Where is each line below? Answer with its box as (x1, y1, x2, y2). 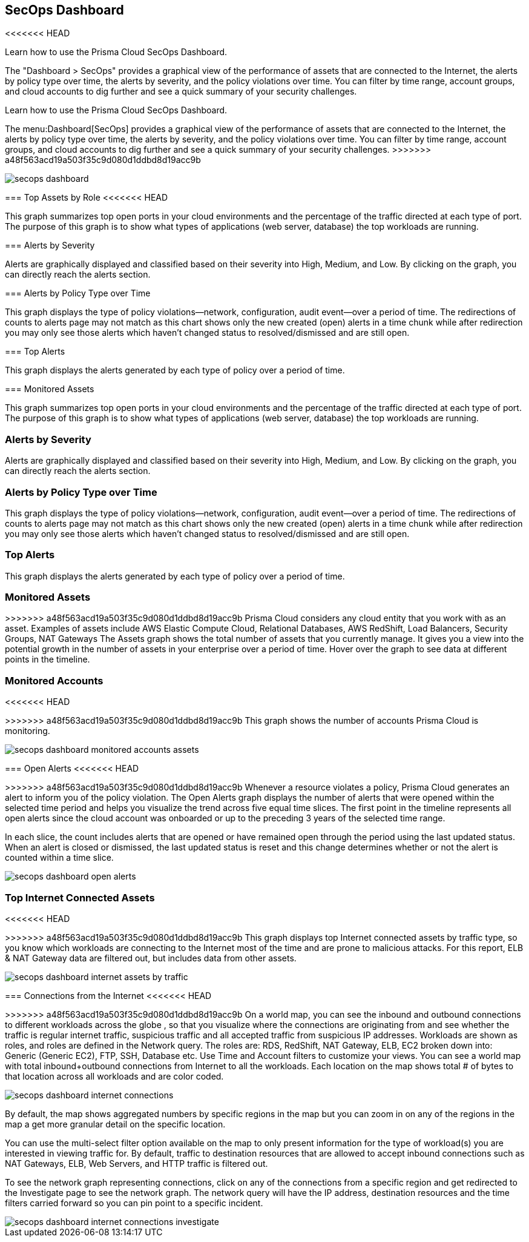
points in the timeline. (5, 654, 90, 665)
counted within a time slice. (5, 852, 114, 863)
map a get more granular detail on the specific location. (5, 1118, 226, 1129)
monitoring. (5, 726, 50, 736)
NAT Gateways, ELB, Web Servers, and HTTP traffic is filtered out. (5, 1158, 268, 1169)
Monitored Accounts (5, 674, 103, 687)
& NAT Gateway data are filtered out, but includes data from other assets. (5, 952, 297, 963)
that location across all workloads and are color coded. (5, 1070, 224, 1081)
